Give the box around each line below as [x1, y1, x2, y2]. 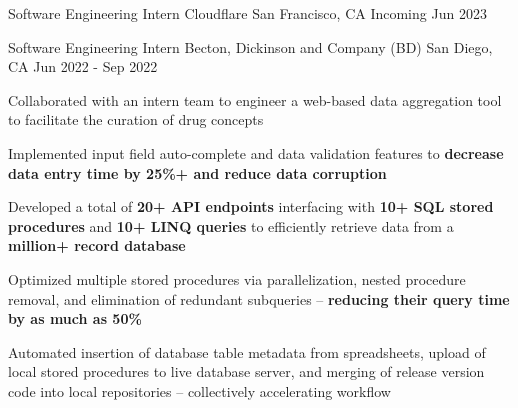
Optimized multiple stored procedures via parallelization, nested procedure [8, 268, 466, 289]
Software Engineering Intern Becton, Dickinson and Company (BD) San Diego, [8, 36, 493, 57]
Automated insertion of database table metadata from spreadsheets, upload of [8, 341, 486, 362]
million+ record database [8, 235, 186, 256]
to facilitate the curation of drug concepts [8, 109, 264, 130]
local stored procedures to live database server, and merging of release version [8, 361, 485, 382]
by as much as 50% [8, 308, 142, 329]
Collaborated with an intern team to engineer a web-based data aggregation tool [8, 89, 502, 110]
